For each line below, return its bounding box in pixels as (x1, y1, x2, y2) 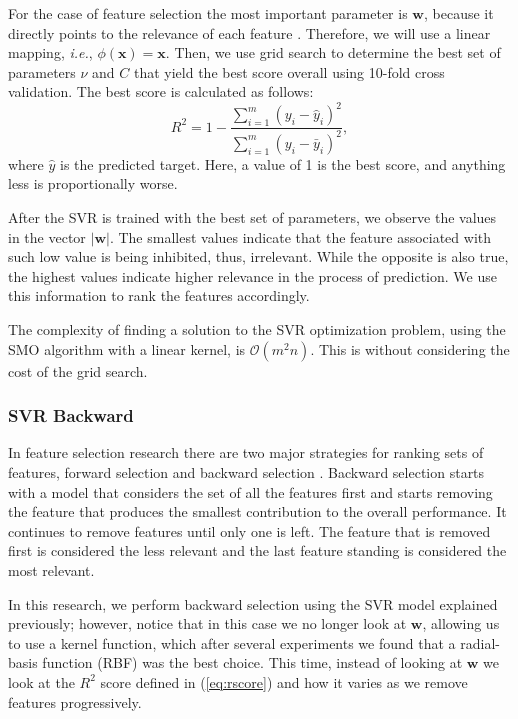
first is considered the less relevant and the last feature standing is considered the (8, 540, 507, 561)
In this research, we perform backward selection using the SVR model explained (8, 593, 498, 614)
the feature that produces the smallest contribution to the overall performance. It (8, 501, 507, 522)
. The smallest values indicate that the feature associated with (109, 226, 492, 247)
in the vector (8, 226, 86, 247)
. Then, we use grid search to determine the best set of (165, 42, 501, 63)
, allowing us (422, 613, 500, 634)
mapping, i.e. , (8, 42, 93, 63)
